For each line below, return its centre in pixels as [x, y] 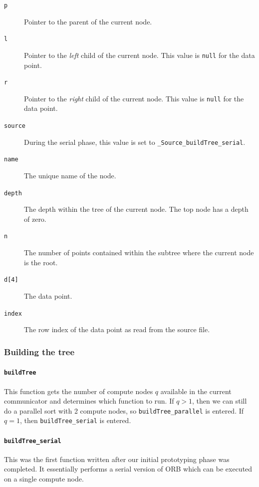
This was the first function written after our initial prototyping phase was [117, 459]
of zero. [35, 219]
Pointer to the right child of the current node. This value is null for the [134, 98]
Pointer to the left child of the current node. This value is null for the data [139, 55]
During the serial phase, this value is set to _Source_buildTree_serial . [135, 142]
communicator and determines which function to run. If [89, 401]
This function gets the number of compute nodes [79, 391]
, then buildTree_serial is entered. [75, 420]
